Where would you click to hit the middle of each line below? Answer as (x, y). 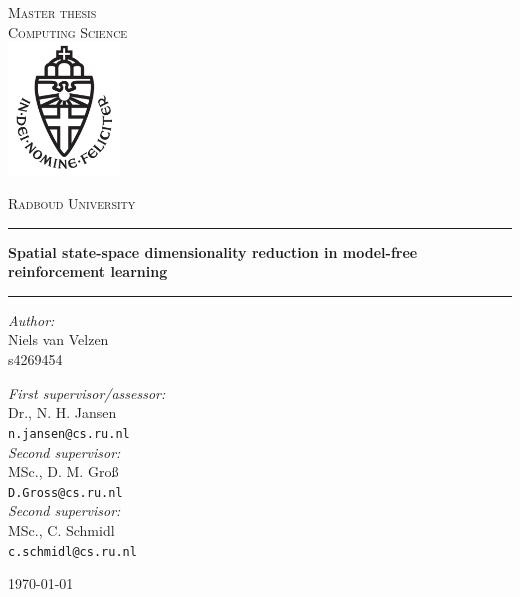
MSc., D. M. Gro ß (63, 471)
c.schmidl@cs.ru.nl (72, 551)
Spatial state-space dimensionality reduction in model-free (213, 251)
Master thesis (52, 12)
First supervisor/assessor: (87, 392)
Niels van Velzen (58, 339)
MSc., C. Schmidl (61, 529)
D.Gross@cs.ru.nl (65, 492)
